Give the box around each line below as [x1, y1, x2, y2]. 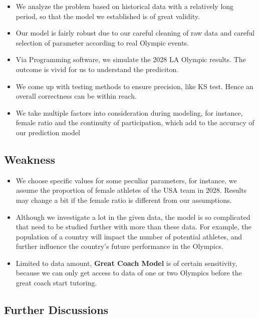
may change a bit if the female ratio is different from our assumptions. [16, 194, 232, 205]
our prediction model [16, 127, 80, 137]
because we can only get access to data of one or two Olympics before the [16, 267, 242, 278]
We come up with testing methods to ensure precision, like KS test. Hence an [16, 81, 253, 91]
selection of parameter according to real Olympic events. [16, 37, 189, 48]
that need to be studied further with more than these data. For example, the [16, 221, 251, 232]
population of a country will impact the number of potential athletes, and [16, 231, 242, 241]
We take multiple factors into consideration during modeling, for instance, [16, 107, 243, 118]
